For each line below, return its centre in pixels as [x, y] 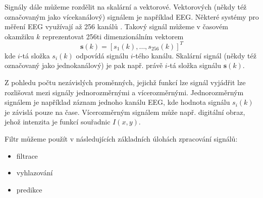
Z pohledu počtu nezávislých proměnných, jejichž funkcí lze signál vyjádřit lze [125, 82]
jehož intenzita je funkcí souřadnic [58, 122]
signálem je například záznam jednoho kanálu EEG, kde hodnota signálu [117, 102]
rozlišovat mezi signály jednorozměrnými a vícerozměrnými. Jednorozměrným [124, 92]
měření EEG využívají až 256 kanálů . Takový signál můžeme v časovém [116, 26]
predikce [29, 189]
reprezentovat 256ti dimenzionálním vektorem [113, 36]
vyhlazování [35, 173]
